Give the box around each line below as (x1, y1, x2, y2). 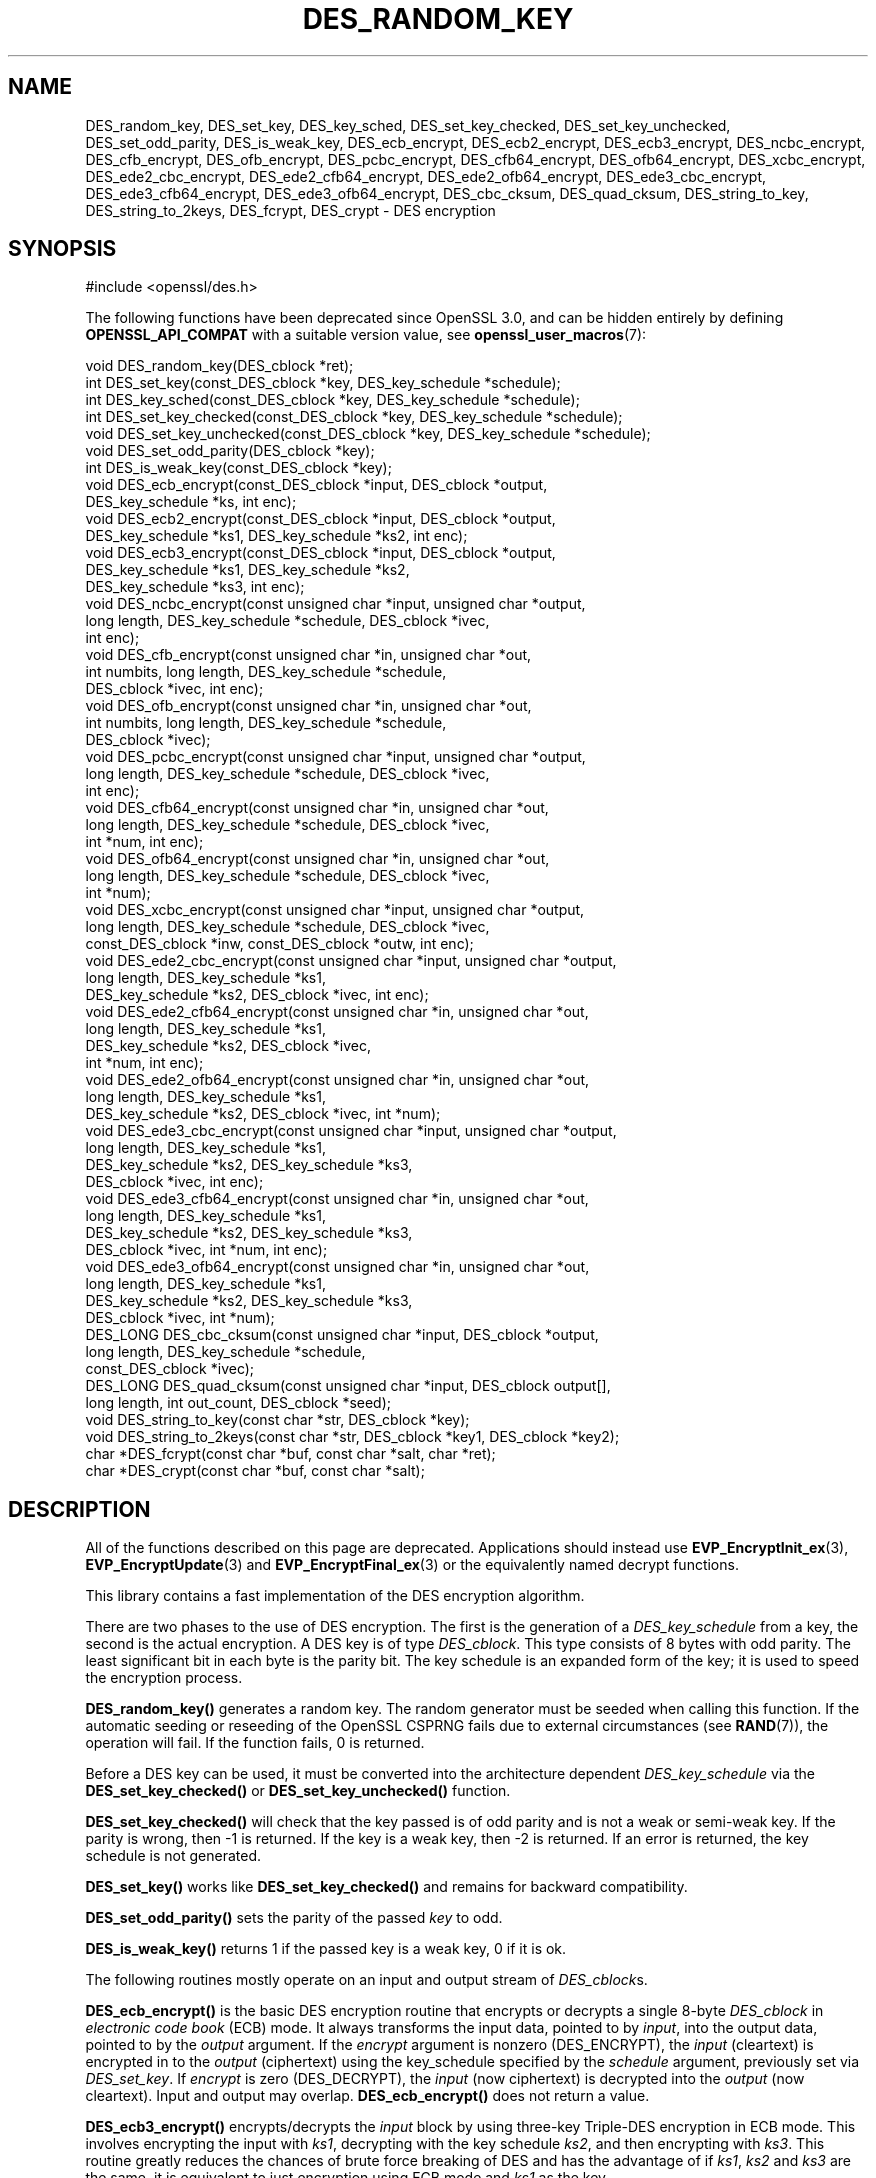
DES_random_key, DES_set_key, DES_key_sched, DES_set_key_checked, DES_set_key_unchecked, (85, 116, 731, 134)
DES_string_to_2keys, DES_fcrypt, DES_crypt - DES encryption (85, 201, 496, 219)
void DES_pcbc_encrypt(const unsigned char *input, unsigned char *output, (85, 748, 586, 766)
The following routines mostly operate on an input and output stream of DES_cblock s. (85, 1971, 648, 1989)
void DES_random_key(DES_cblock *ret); (85, 357, 354, 375)
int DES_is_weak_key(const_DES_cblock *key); (85, 459, 392, 477)
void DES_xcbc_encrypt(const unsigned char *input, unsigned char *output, (85, 901, 585, 919)
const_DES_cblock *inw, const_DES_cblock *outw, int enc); (85, 935, 474, 953)
